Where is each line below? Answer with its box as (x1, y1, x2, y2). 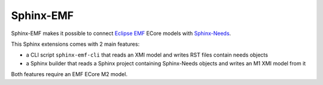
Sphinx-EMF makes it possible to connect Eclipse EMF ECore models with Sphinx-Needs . (11, 30, 231, 37)
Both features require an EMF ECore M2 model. (11, 71, 128, 78)
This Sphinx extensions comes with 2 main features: (11, 40, 140, 48)
